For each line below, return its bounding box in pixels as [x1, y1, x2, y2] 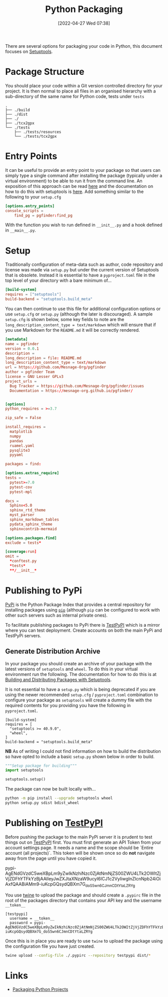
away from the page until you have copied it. [5, 855, 97, 861]
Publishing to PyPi [5, 584, 82, 596]
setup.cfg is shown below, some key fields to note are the [5, 317, 124, 322]
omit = [5, 554, 19, 559]
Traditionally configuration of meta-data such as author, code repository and [5, 261, 163, 267]
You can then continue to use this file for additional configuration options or [5, 306, 161, 312]
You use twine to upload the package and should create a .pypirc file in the [5, 892, 161, 898]
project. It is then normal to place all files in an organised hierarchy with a [5, 88, 156, 94]
